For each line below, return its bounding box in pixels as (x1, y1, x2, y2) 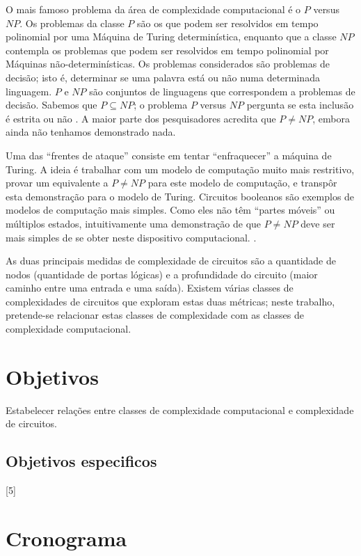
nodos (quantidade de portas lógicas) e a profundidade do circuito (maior (6, 267, 318, 281)
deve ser (300, 216, 335, 230)
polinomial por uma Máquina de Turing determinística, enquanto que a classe (6, 29, 337, 44)
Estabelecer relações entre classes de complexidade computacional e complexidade (6, 402, 354, 417)
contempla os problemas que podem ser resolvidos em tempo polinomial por (6, 42, 329, 57)
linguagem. (6, 84, 52, 98)
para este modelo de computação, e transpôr (147, 175, 337, 190)
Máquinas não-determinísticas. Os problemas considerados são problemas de (6, 56, 330, 71)
